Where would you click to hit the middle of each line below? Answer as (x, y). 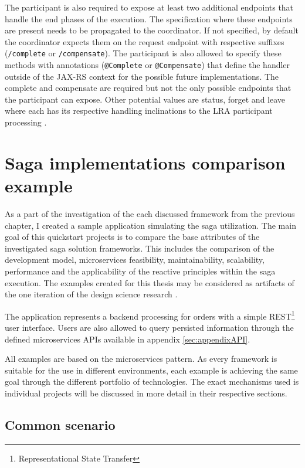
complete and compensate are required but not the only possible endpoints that (148, 88)
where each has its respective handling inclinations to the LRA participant (139, 111)
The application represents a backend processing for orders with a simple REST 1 (150, 315)
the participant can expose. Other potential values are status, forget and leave (145, 99)
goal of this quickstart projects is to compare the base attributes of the (132, 237)
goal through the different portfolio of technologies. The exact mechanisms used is (152, 381)
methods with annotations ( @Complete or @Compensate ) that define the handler (148, 65)
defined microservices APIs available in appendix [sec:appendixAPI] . (128, 339)
